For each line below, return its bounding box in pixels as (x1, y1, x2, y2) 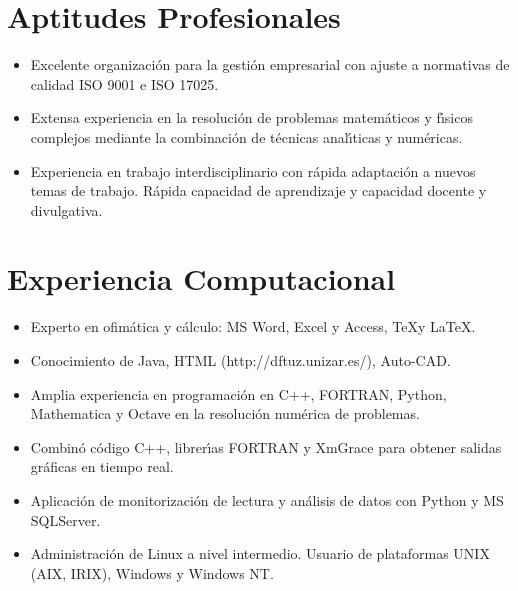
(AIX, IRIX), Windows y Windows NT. (30, 562, 274, 583)
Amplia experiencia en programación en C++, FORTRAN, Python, (30, 383, 447, 404)
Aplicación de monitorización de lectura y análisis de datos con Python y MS (30, 489, 504, 510)
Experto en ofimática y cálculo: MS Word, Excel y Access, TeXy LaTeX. (30, 316, 476, 337)
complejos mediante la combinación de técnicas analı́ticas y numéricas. (30, 126, 463, 147)
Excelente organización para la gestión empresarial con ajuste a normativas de (30, 54, 510, 75)
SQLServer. (30, 509, 101, 530)
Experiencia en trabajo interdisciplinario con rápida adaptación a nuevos (30, 160, 476, 181)
